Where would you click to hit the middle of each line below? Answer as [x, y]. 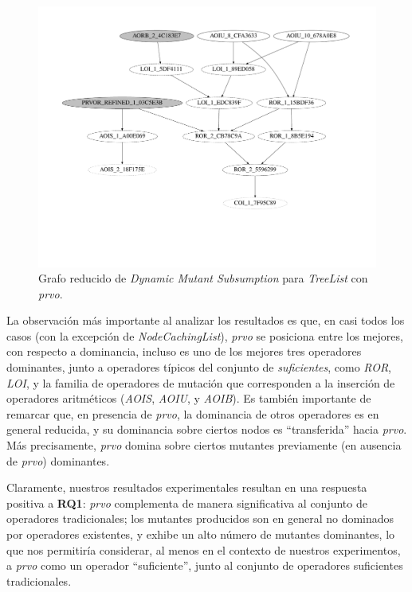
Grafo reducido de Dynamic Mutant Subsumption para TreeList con [203, 278]
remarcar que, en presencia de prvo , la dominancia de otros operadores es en [193, 413]
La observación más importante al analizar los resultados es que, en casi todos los [206, 320]
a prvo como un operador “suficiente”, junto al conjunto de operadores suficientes [205, 565]
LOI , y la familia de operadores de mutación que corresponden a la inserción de [201, 382]
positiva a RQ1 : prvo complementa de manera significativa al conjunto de [187, 502]
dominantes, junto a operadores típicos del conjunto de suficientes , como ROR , [199, 367]
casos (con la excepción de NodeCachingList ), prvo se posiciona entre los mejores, [205, 335]
